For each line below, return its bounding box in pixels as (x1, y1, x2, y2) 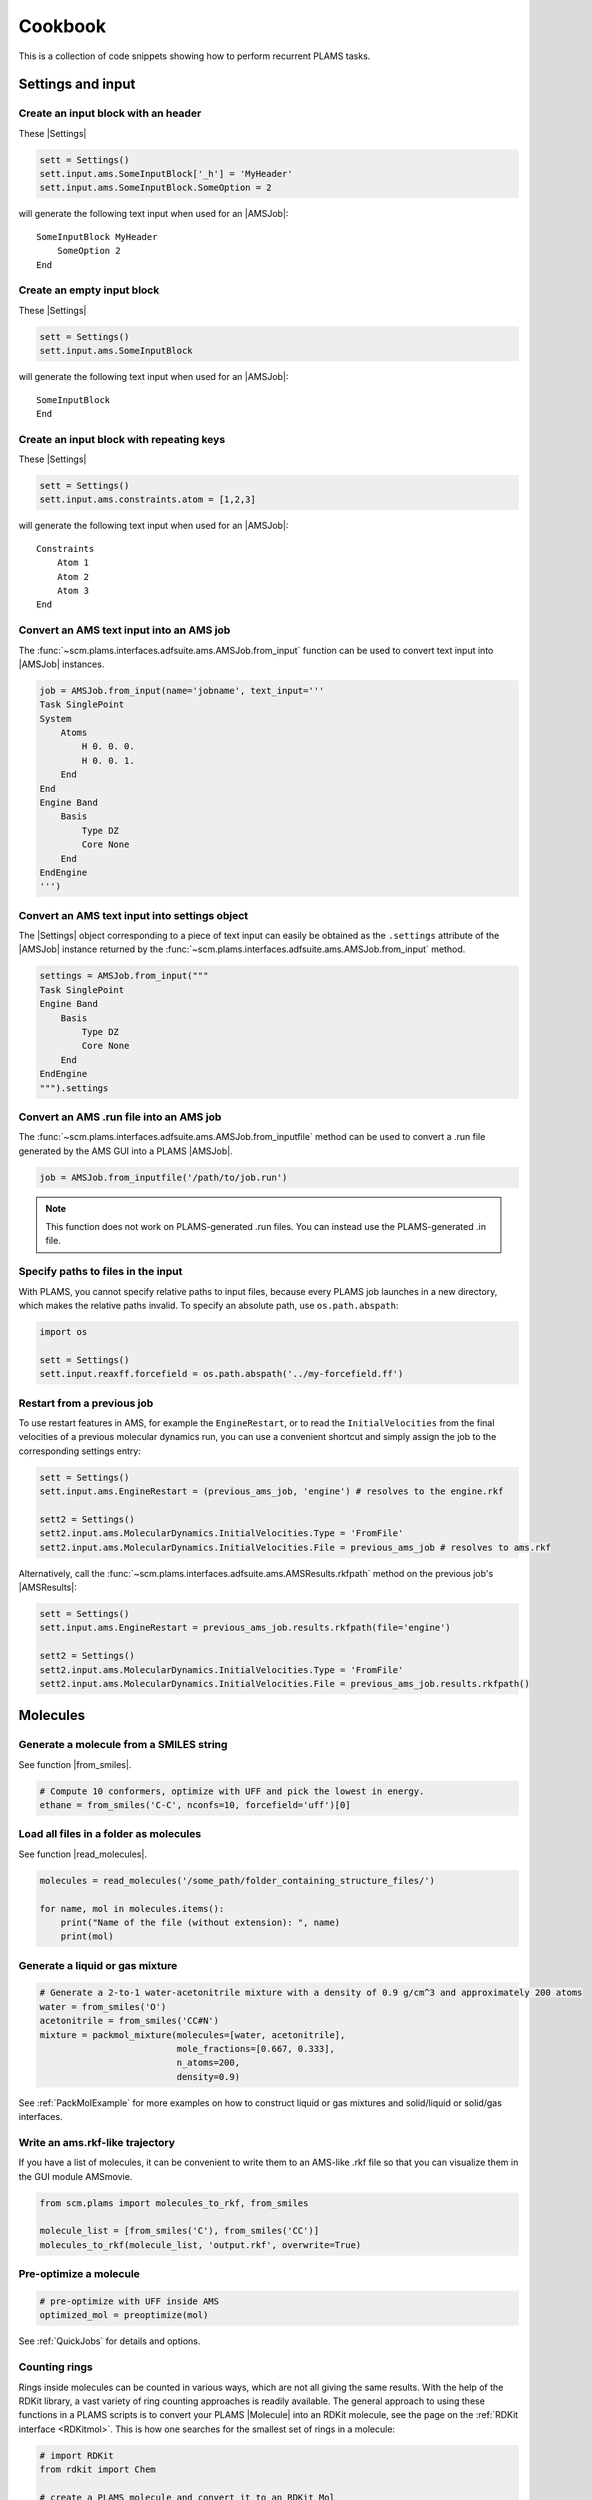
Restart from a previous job (18, 1396, 154, 1410)
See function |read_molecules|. (18, 1848, 147, 1860)
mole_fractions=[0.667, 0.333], (176, 2043, 335, 2055)
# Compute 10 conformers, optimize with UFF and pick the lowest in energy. (39, 1785, 425, 1797)
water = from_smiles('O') (39, 2001, 167, 2012)
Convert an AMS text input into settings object (18, 908, 249, 922)
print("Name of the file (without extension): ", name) (60, 1916, 341, 1928)
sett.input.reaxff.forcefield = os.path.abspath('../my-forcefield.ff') (39, 1368, 404, 1380)
